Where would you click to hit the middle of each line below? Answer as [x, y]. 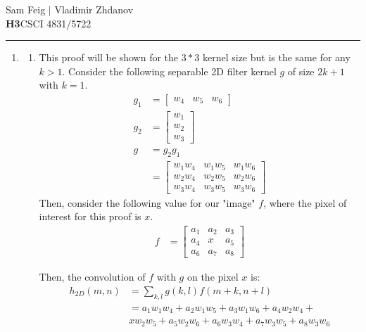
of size [301, 71]
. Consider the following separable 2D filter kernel [169, 71]
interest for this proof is [90, 216]
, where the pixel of [305, 202]
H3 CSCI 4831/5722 [49, 23]
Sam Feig [26, 9]
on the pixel [213, 277]
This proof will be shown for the [109, 57]
